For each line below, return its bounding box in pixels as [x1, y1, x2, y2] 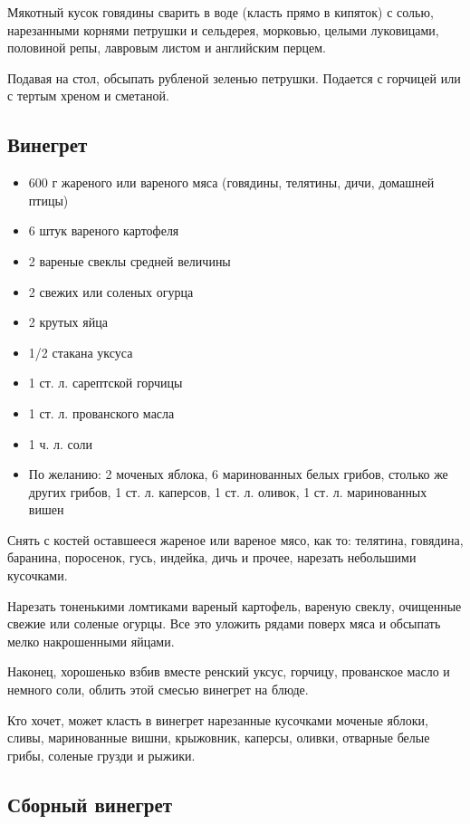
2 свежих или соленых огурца [28, 282, 194, 301]
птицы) [28, 190, 69, 209]
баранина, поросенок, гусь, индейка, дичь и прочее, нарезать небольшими [7, 548, 417, 567]
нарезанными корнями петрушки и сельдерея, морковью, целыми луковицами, [7, 20, 439, 39]
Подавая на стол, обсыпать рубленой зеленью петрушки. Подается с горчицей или [7, 68, 461, 87]
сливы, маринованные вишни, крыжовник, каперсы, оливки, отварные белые [7, 728, 430, 747]
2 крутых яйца [28, 312, 108, 331]
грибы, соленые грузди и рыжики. [7, 745, 196, 764]
